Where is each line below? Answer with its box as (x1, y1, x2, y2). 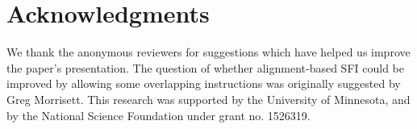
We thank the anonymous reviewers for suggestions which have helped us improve (6, 44, 411, 60)
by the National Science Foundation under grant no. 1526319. (6, 106, 311, 123)
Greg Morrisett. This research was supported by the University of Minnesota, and (6, 90, 411, 107)
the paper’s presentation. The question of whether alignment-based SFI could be (6, 59, 404, 76)
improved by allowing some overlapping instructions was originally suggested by (6, 75, 401, 92)
